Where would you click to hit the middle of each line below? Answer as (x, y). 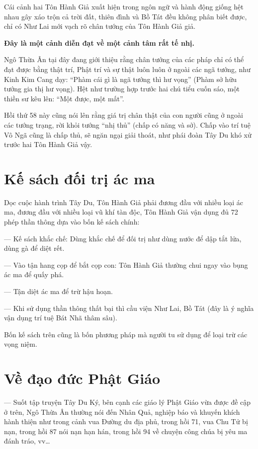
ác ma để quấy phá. (34, 274)
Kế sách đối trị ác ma (80, 178)
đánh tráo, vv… (27, 441)
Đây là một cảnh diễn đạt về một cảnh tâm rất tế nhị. (99, 42)
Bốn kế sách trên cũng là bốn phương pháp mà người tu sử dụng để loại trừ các (126, 334)
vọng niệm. (21, 344)
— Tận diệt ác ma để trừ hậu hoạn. (58, 291)
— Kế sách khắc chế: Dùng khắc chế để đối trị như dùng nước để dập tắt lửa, (123, 238)
